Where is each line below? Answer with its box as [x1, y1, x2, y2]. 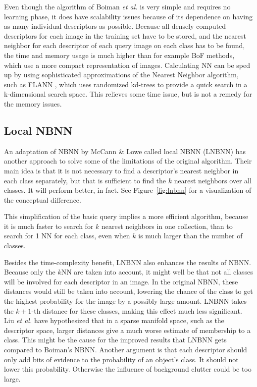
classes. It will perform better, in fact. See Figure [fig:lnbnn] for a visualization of [4, 185, 252, 195]
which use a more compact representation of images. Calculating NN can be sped [4, 59, 250, 70]
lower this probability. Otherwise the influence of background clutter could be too [4, 364, 252, 374]
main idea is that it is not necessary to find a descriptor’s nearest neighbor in [4, 165, 239, 175]
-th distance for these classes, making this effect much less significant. [31, 305, 242, 316]
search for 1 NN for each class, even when [4, 230, 130, 241]
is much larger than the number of [138, 230, 243, 241]
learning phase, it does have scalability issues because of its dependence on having [4, 11, 253, 21]
